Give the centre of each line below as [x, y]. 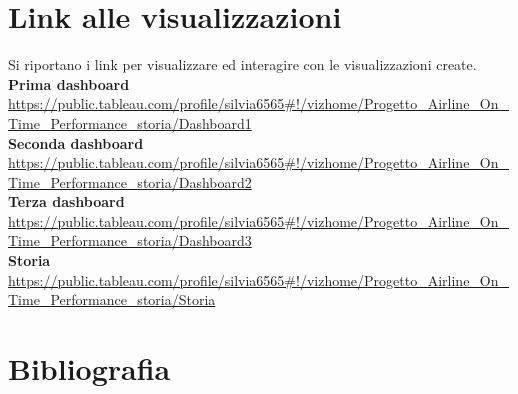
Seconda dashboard [76, 142]
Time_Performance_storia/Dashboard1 [130, 122]
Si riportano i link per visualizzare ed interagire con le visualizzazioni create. [242, 64]
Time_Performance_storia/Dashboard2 [130, 181]
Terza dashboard [66, 201]
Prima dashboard [69, 83]
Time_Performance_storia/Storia [112, 299]
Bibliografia [89, 368]
